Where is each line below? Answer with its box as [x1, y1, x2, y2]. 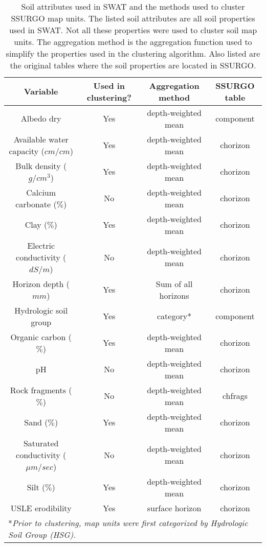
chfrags [222, 390, 248, 402]
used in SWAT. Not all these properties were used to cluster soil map [9, 23, 257, 36]
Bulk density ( [15, 159, 67, 172]
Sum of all [156, 277, 193, 290]
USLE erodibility [10, 502, 72, 514]
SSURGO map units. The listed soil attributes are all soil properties [11, 12, 255, 24]
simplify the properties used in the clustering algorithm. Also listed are [6, 47, 260, 59]
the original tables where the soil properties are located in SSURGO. [10, 59, 256, 71]
